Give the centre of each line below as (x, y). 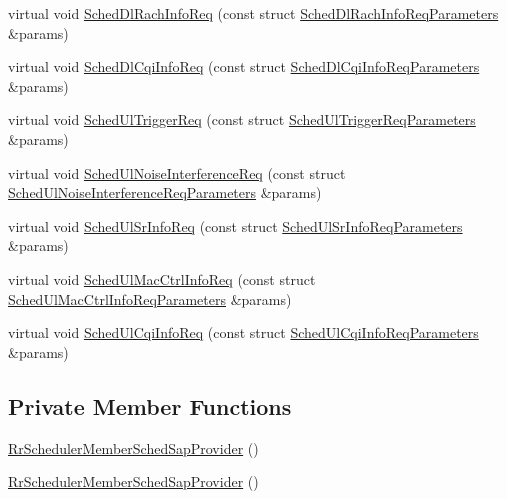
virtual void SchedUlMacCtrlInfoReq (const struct (162, 278)
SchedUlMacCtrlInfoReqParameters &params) (150, 298)
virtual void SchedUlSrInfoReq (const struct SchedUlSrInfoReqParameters (235, 225)
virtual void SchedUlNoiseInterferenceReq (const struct (177, 172)
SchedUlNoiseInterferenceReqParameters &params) (165, 192)
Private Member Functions (150, 405)
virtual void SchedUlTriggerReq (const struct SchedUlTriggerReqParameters (242, 119)
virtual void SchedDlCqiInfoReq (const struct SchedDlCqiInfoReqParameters (244, 66)
